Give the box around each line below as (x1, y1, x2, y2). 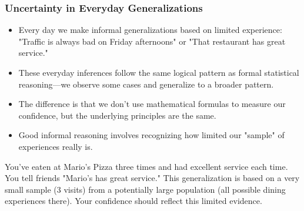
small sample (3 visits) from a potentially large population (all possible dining (5, 183, 286, 195)
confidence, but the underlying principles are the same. (18, 109, 216, 121)
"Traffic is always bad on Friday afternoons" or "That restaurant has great (18, 35, 286, 47)
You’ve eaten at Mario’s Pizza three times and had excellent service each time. (5, 160, 288, 172)
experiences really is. (18, 140, 93, 152)
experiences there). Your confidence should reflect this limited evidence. (5, 195, 262, 207)
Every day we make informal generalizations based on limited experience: (18, 24, 282, 36)
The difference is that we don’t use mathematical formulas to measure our (18, 98, 286, 110)
